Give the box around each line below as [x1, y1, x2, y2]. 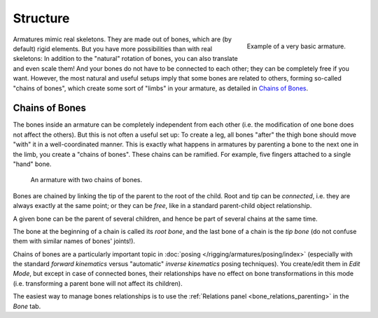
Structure [13, 11, 70, 26]
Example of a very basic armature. [246, 42, 346, 50]
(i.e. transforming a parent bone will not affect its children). [13, 279, 183, 287]
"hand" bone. [13, 160, 52, 168]
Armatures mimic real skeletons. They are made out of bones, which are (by [13, 35, 232, 43]
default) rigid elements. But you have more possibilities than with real [13, 44, 213, 53]
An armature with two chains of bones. [30, 176, 143, 184]
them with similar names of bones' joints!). [13, 237, 136, 245]
